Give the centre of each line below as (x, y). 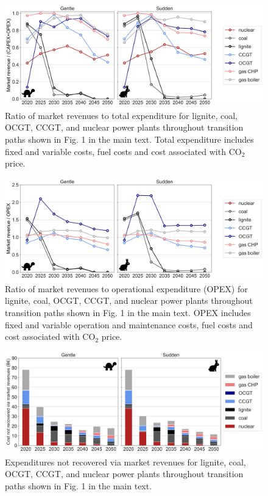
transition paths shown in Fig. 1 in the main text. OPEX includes (128, 312)
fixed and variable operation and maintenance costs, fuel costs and (129, 324)
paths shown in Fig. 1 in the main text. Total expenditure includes (129, 139)
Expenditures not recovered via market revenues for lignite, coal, (125, 462)
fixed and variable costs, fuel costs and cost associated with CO (123, 151)
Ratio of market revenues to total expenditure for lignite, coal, (121, 115)
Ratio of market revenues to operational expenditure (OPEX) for (126, 288)
